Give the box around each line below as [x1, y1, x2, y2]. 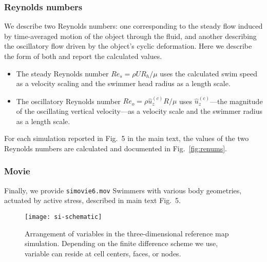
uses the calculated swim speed [160, 68, 257, 78]
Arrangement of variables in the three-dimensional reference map [25, 228, 229, 238]
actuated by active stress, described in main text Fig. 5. [4, 195, 181, 206]
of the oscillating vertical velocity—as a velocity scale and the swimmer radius [16, 106, 262, 116]
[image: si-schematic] [25, 213, 102, 220]
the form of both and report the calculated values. [4, 51, 162, 61]
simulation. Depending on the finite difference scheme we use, [25, 238, 218, 249]
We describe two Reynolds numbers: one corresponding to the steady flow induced [4, 21, 263, 31]
